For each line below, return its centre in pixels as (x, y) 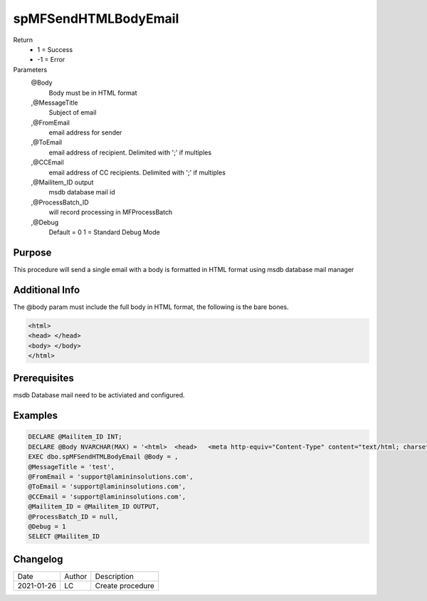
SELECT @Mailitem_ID (64, 537)
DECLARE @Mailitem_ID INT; (75, 437)
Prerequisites (43, 378)
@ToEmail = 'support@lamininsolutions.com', (107, 487)
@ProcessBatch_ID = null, (73, 517)
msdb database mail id (82, 192)
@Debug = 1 (47, 526)
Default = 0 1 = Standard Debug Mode (104, 232)
